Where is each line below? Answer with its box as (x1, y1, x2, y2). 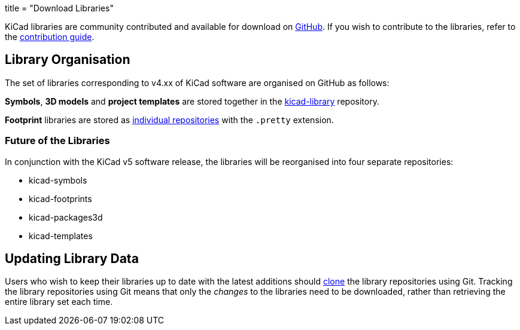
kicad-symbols (29, 175, 87, 185)
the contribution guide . (5, 32, 95, 42)
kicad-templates (29, 230, 93, 241)
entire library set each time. (5, 297, 113, 307)
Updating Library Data (5, 251, 139, 267)
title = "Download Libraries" (5, 3, 114, 13)
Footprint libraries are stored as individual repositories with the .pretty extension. (5, 114, 334, 125)
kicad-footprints (29, 193, 92, 204)
